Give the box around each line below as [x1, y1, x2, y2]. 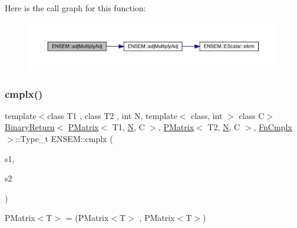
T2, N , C [207, 121, 240, 133]
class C [239, 109, 265, 121]
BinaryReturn [5, 121, 55, 133]
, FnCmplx [253, 121, 292, 133]
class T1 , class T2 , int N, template [47, 109, 177, 121]
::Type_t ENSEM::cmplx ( [15, 132, 113, 144]
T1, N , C [112, 121, 145, 133]
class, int [191, 109, 223, 121]
